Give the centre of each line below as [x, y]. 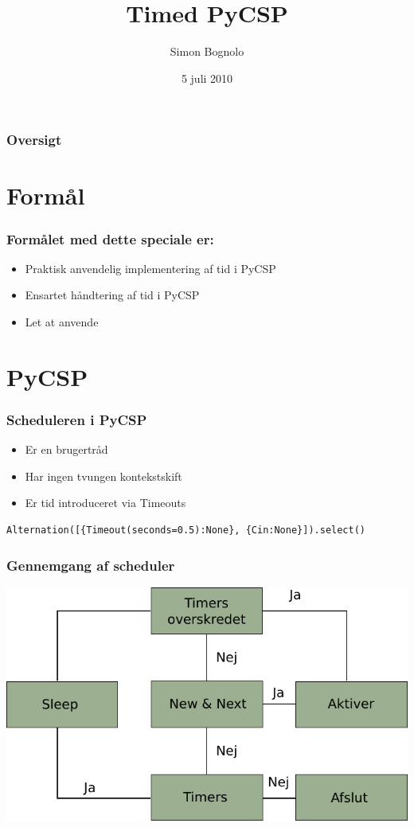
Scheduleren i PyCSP [77, 419]
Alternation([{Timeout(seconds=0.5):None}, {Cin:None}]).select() [186, 530]
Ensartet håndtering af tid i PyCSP [112, 295]
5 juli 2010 [207, 78]
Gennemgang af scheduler [91, 565]
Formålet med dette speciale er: [110, 238]
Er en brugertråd [66, 449]
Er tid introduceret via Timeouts [105, 503]
